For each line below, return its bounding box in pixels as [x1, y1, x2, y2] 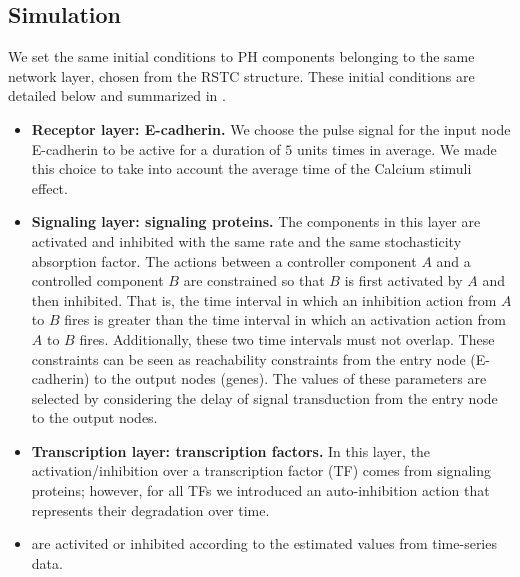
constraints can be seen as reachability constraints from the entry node [31, 348, 466, 369]
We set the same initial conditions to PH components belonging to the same [8, 46, 475, 67]
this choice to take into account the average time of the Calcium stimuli [31, 158, 472, 179]
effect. [31, 177, 68, 198]
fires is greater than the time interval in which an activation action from [64, 309, 506, 330]
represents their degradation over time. [31, 499, 270, 520]
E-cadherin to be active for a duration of [31, 138, 281, 159]
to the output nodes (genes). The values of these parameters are [94, 368, 487, 389]
